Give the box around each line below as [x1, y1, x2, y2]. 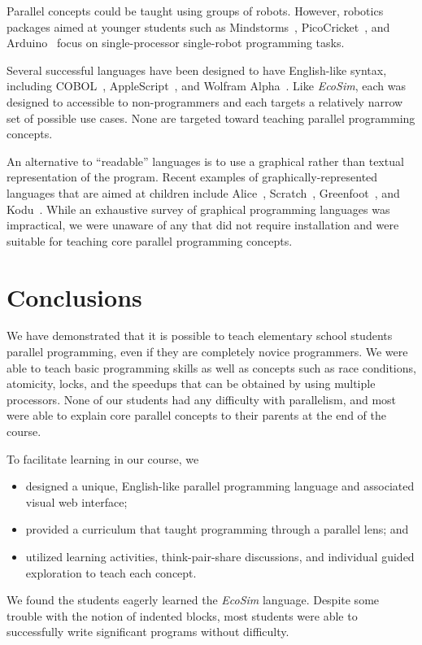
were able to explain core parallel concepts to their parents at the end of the [7, 407, 386, 424]
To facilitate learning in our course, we [7, 450, 199, 467]
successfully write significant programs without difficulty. [7, 623, 289, 640]
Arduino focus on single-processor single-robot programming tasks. [7, 34, 345, 51]
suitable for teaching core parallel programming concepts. [7, 232, 293, 249]
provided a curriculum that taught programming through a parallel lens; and [25, 521, 409, 538]
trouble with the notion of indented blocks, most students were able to [7, 607, 358, 624]
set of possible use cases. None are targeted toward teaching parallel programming [7, 109, 415, 126]
